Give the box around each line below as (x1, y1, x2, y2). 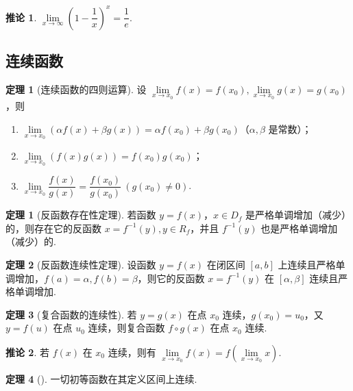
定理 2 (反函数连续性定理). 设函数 (5, 257, 156, 272)
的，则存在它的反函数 (5, 220, 101, 235)
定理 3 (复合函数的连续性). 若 (5, 307, 137, 321)
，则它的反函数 (137, 270, 205, 285)
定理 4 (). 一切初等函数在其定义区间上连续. (5, 371, 197, 386)
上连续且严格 (278, 257, 336, 272)
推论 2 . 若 (5, 344, 49, 359)
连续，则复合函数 (88, 320, 165, 335)
